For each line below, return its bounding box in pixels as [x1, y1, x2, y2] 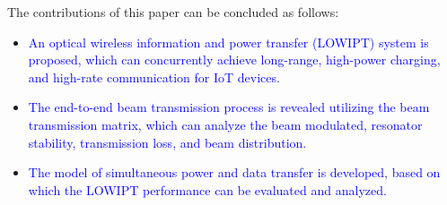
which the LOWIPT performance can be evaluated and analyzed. [28, 180, 387, 199]
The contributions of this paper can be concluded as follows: [7, 3, 339, 21]
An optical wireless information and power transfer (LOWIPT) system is [28, 32, 429, 51]
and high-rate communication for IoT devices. [28, 67, 280, 86]
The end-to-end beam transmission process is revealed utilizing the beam [28, 98, 430, 116]
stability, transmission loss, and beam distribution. [28, 132, 307, 151]
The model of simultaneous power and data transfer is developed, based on [28, 163, 441, 182]
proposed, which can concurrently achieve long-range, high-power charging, [28, 50, 441, 69]
